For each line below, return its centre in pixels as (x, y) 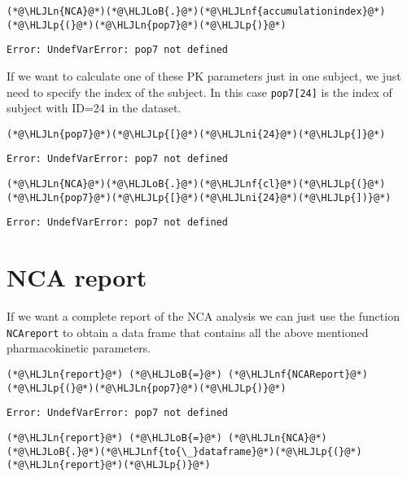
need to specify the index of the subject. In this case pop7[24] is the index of (199, 92)
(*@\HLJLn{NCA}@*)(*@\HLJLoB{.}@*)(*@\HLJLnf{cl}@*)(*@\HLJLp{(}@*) (196, 184)
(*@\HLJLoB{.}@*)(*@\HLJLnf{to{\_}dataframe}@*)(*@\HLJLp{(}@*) (184, 451)
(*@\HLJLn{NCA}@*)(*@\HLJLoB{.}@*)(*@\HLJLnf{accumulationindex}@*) (196, 11)
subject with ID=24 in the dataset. (94, 108)
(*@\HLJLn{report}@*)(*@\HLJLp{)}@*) (109, 465)
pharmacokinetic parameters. (79, 348)
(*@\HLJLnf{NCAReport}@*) (298, 375)
